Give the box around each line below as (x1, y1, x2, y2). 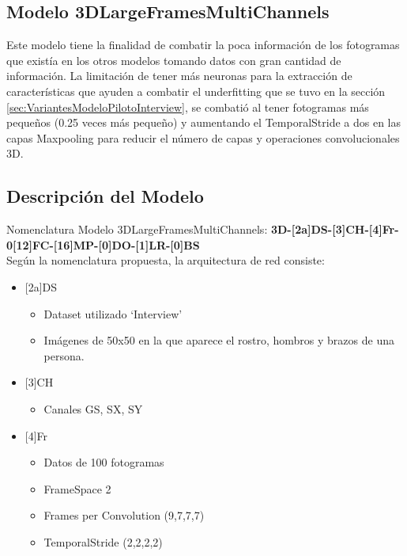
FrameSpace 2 (43, 480, 111, 497)
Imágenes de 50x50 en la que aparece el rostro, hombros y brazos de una (43, 332, 394, 348)
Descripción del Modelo (6, 184, 204, 208)
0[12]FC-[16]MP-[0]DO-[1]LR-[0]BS (6, 236, 200, 253)
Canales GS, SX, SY (43, 400, 143, 417)
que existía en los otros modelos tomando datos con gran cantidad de (6, 51, 341, 68)
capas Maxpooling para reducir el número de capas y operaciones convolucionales (6, 129, 400, 146)
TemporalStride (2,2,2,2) (43, 533, 163, 550)
